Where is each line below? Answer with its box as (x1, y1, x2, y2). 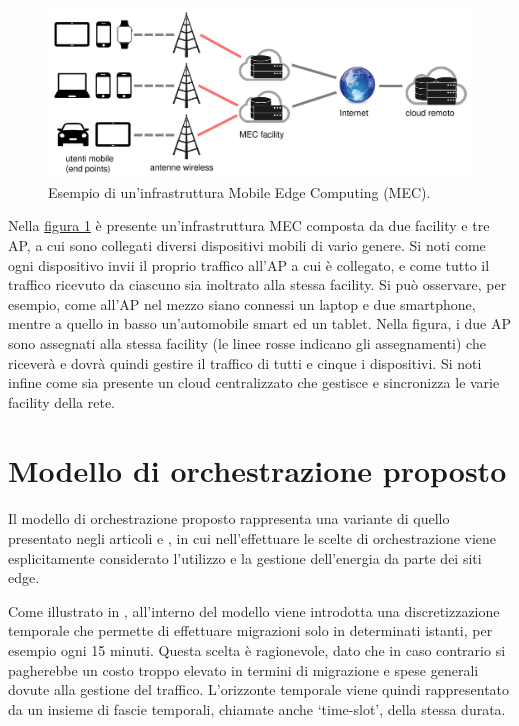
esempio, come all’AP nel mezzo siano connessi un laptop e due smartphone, (8, 293, 476, 314)
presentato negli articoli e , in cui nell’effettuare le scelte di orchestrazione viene (8, 528, 497, 549)
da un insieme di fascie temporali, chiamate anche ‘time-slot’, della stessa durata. (8, 698, 506, 719)
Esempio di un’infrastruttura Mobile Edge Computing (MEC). (48, 181, 431, 202)
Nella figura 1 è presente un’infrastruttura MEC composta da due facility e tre (8, 215, 490, 236)
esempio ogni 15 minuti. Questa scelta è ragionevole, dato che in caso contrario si (8, 639, 506, 660)
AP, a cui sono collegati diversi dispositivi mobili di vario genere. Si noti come (8, 234, 486, 255)
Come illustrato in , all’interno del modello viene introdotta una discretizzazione (8, 600, 500, 621)
